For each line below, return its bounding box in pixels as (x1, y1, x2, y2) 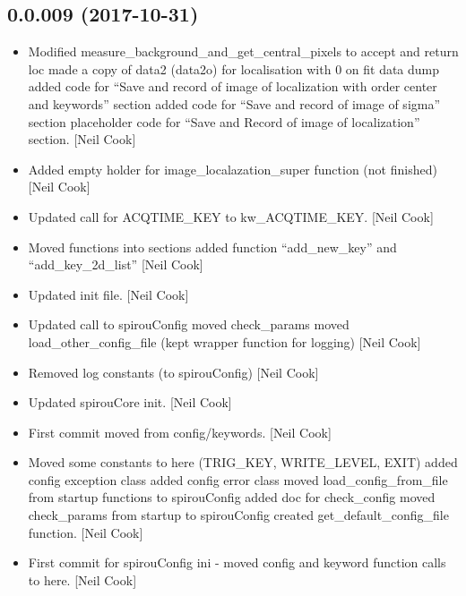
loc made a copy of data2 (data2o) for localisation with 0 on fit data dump (28, 59, 440, 78)
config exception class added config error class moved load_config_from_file (28, 470, 448, 489)
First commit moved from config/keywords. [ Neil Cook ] (28, 422, 332, 441)
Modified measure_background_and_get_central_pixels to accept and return (28, 42, 459, 61)
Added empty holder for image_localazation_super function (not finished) (28, 159, 437, 178)
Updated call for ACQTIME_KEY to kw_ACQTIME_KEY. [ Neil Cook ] (28, 207, 434, 226)
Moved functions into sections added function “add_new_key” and (28, 237, 397, 256)
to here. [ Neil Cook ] (28, 570, 137, 589)
